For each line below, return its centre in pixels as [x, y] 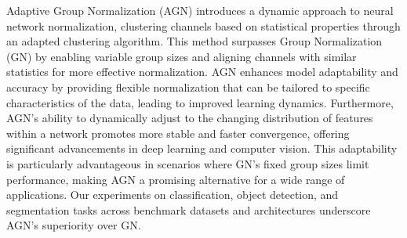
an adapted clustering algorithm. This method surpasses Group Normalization [194, 41]
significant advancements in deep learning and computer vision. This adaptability [202, 148]
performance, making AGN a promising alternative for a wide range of [176, 179]
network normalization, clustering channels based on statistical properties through [203, 25]
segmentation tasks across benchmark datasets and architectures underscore [189, 209]
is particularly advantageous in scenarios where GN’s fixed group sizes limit [188, 163]
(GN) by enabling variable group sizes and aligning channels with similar [182, 56]
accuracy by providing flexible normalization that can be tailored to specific [188, 87]
